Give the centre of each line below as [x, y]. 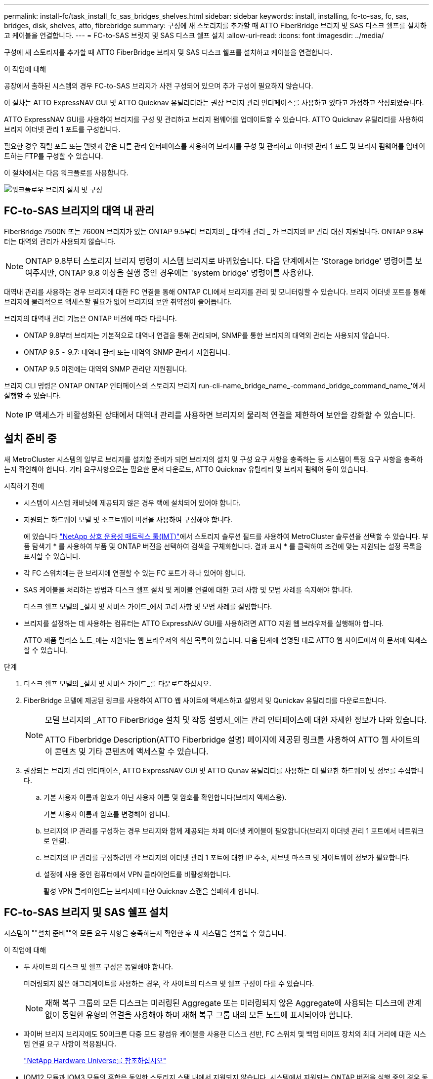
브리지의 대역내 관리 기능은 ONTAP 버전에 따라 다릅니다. [90, 318]
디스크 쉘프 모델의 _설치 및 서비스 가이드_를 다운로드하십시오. [118, 683]
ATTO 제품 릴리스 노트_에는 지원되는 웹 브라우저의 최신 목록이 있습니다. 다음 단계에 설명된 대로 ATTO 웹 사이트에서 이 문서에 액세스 [225, 640]
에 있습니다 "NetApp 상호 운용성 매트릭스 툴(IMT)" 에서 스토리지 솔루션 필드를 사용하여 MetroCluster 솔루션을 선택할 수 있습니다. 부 [226, 536]
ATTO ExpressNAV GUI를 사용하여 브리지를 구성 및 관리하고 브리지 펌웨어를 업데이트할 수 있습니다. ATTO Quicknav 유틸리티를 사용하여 [214, 119]
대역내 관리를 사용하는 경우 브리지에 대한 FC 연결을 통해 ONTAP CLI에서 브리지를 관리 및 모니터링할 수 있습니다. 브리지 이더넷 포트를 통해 [215, 291]
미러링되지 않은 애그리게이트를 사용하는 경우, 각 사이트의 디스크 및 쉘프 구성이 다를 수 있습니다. [169, 983]
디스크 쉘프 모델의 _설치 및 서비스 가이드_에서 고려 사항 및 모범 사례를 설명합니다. [148, 606]
